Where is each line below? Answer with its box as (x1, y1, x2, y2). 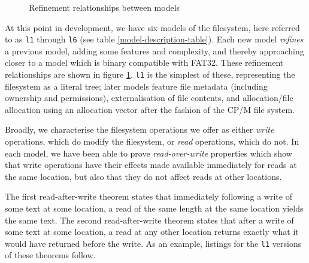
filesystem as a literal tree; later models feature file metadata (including (5, 79, 268, 92)
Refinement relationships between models (29, 1, 180, 13)
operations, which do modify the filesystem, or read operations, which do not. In (5, 135, 299, 148)
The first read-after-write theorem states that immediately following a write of (5, 190, 292, 203)
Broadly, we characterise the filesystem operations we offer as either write (5, 123, 274, 136)
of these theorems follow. (5, 249, 96, 261)
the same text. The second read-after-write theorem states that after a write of (5, 213, 294, 226)
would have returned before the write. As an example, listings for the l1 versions (5, 237, 302, 249)
